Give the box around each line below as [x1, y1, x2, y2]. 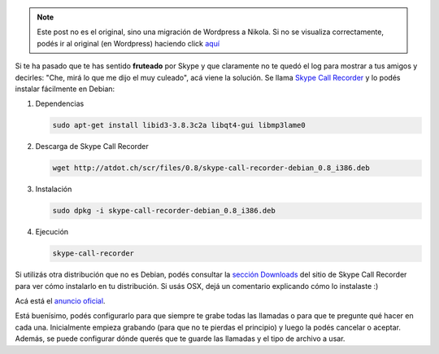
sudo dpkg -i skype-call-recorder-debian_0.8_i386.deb [52, 206, 276, 216]
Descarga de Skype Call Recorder [35, 142, 150, 151]
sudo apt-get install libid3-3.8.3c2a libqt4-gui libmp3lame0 [52, 120, 306, 130]
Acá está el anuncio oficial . [15, 296, 106, 305]
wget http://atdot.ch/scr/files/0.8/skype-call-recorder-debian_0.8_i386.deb [52, 164, 370, 173]
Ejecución [35, 227, 69, 237]
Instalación [35, 184, 72, 194]
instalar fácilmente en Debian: [15, 84, 115, 94]
